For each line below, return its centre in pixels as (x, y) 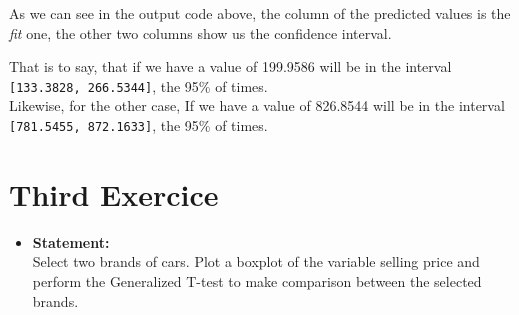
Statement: (71, 241)
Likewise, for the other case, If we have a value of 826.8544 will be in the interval (257, 105)
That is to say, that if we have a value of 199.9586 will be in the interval (230, 66)
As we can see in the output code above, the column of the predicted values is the (260, 13)
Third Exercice (114, 193)
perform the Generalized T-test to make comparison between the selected (257, 281)
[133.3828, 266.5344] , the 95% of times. (138, 85)
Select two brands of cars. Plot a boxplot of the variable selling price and (256, 261)
